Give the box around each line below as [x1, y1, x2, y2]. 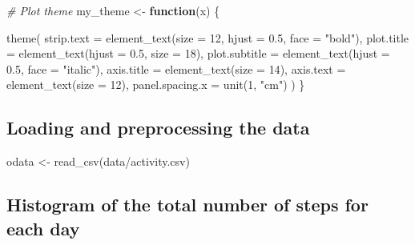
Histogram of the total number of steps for [6, 192, 369, 217]
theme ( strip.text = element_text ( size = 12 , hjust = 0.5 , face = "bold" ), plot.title [6, 29, 409, 46]
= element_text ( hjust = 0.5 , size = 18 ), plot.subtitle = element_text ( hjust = [6, 45, 390, 62]
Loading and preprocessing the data [6, 115, 310, 140]
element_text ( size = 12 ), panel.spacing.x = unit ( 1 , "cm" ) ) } [6, 76, 305, 93]
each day [6, 215, 80, 240]
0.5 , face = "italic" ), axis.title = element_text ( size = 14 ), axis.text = [6, 60, 346, 77]
